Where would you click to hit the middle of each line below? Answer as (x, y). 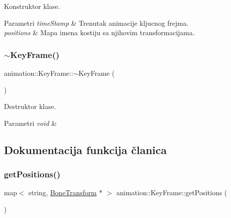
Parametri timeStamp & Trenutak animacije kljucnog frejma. (96, 23)
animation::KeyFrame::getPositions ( (172, 192)
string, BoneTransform (63, 192)
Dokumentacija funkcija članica (86, 149)
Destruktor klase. (30, 106)
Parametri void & (30, 123)
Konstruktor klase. (32, 6)
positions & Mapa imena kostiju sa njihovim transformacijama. (99, 32)
